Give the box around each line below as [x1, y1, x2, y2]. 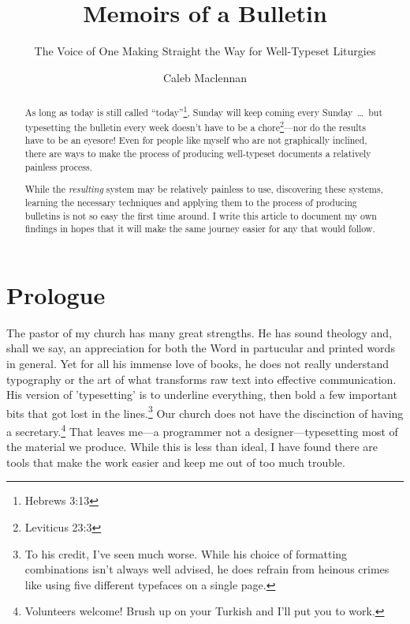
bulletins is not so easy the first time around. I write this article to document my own [24, 209, 377, 222]
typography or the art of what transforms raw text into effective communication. [6, 370, 397, 387]
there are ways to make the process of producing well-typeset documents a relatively [24, 147, 371, 160]
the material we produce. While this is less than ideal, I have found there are [6, 438, 378, 455]
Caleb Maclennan [162, 69, 248, 85]
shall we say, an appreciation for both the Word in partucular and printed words [6, 340, 395, 356]
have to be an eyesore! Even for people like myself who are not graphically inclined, [24, 133, 367, 147]
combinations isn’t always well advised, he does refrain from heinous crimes [24, 561, 389, 577]
